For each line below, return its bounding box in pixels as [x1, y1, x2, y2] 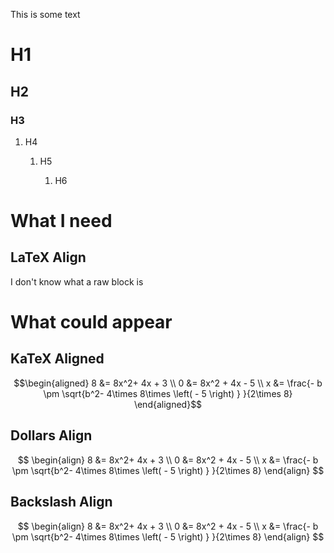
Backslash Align [10, 494, 113, 511]
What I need [10, 210, 113, 233]
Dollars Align [10, 427, 93, 444]
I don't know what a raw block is [10, 275, 144, 288]
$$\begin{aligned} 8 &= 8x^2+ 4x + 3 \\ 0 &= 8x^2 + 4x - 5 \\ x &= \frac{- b [13, 377, 323, 389]
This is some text [10, 9, 81, 20]
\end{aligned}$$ [133, 398, 203, 410]
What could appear [10, 311, 173, 334]
